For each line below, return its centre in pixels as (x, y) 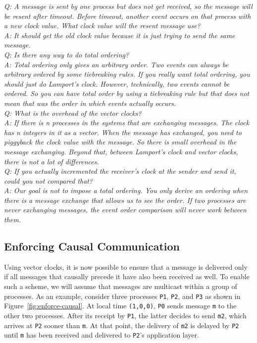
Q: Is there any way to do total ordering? (67, 54)
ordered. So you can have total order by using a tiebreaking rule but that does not (127, 93)
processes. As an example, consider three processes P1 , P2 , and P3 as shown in (122, 296)
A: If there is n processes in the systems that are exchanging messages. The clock (127, 122)
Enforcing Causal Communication (92, 246)
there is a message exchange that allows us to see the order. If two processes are (125, 200)
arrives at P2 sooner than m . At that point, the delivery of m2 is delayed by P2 (122, 325)
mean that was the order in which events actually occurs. (90, 103)
